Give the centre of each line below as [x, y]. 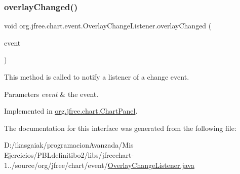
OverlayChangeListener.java [151, 165]
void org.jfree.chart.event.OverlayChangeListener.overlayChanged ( [108, 26]
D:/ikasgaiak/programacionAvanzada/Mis [69, 145]
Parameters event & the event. [51, 94]
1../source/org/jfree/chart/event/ [56, 165]
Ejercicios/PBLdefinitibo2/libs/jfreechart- [69, 154]
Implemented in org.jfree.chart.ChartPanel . [71, 111]
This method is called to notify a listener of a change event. [97, 77]
